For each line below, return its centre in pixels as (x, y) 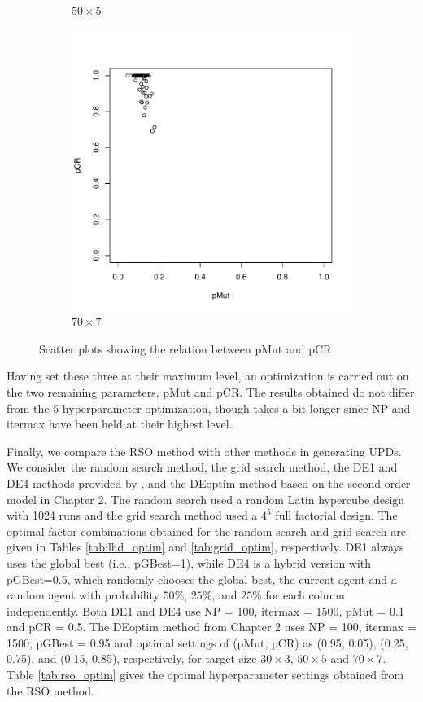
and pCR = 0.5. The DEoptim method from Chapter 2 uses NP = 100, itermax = (211, 627)
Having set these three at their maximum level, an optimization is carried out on (208, 376)
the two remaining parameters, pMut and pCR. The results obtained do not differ (211, 391)
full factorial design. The (336, 515)
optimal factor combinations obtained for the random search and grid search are (206, 531)
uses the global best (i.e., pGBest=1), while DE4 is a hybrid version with (189, 562)
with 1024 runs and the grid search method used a (132, 515)
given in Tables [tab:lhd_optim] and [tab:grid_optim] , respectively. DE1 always (205, 547)
